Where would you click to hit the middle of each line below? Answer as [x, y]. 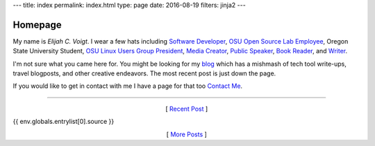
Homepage [37, 25]
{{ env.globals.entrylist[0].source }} [64, 122]
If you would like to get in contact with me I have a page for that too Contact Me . [128, 86]
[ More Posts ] [187, 134]
